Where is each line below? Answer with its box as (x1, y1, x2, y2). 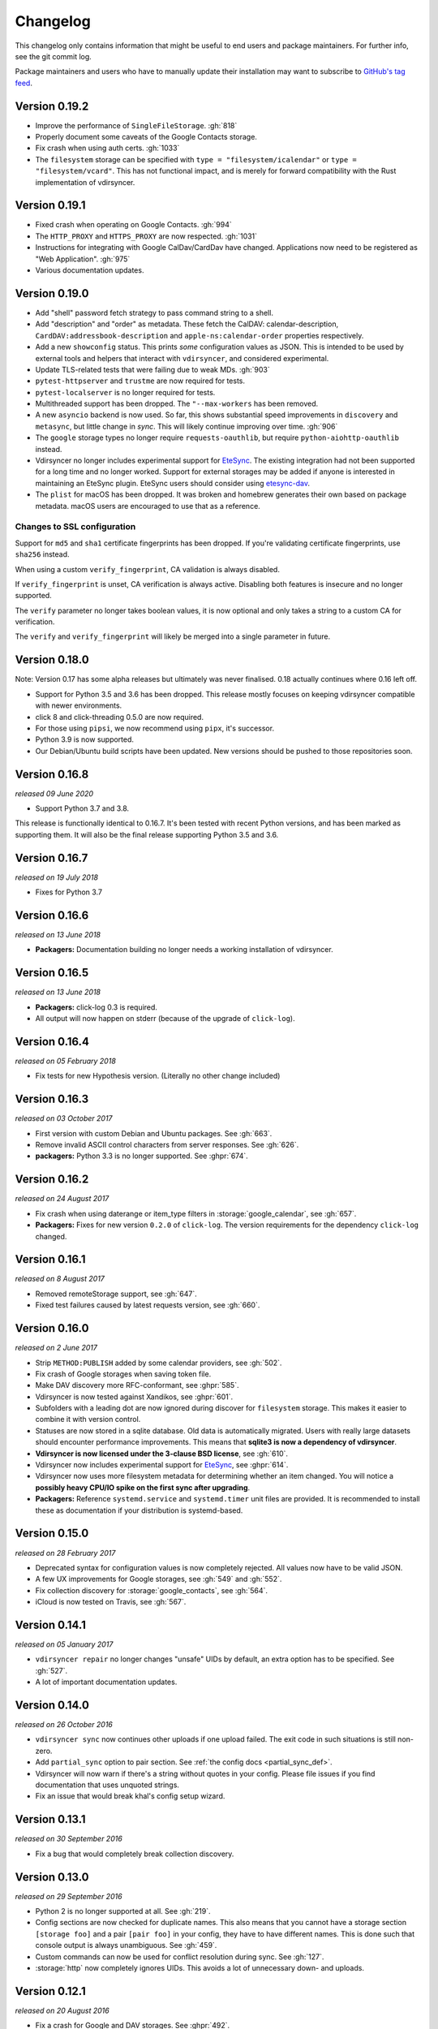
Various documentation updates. (35, 265, 144, 275)
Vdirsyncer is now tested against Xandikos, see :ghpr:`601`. (35, 1392, 234, 1402)
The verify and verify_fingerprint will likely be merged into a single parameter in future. (15, 631, 331, 641)
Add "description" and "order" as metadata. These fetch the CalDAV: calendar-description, (35, 319, 339, 329)
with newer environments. (35, 700, 122, 710)
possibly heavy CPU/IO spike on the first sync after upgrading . (35, 1482, 251, 1493)
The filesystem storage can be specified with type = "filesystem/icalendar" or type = (35, 154, 357, 164)
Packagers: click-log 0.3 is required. (35, 1002, 158, 1012)
